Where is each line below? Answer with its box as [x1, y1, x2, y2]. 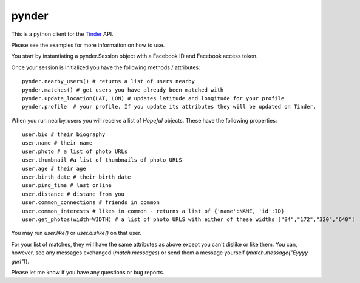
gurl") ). [11, 257, 30, 265]
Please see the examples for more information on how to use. [11, 41, 165, 49]
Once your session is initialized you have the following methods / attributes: [11, 64, 200, 71]
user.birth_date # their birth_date [22, 174, 131, 180]
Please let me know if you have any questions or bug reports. [11, 268, 165, 276]
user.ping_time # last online [22, 182, 112, 189]
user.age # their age [22, 165, 86, 172]
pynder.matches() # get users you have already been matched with [22, 86, 224, 94]
